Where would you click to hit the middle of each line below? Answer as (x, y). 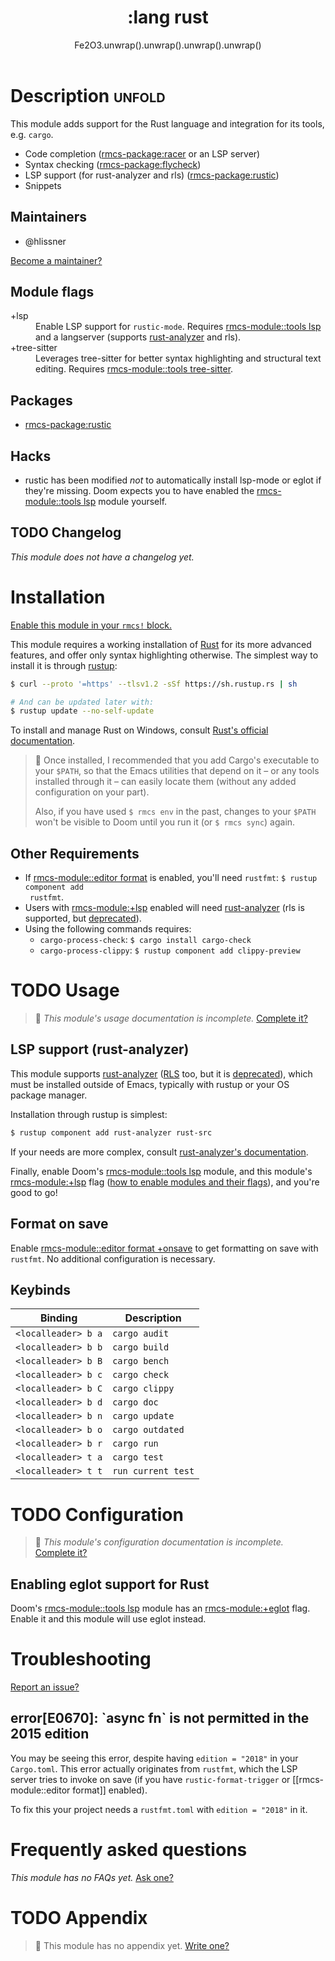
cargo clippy (143, 1389)
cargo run (135, 1444)
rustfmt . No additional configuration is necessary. (113, 1258)
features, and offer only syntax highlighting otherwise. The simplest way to (164, 655)
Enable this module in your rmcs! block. (91, 625)
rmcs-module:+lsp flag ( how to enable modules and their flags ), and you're (165, 1182)
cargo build (141, 1347)
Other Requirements (75, 853)
